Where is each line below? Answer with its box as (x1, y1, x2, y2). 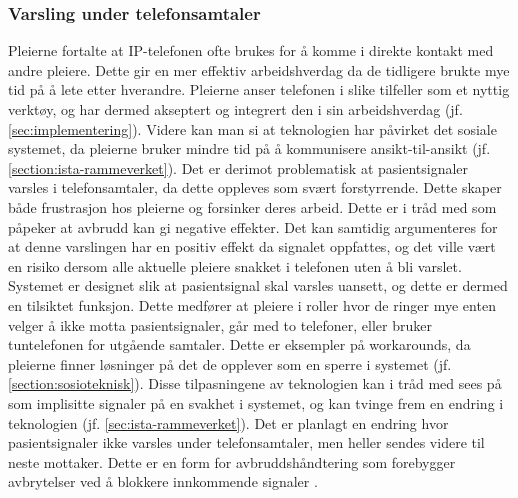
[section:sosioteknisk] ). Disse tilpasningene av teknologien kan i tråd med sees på (8, 373, 502, 394)
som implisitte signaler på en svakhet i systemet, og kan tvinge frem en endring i (8, 392, 504, 413)
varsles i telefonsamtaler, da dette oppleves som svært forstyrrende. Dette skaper (8, 177, 502, 198)
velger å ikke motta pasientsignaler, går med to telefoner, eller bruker (8, 314, 432, 335)
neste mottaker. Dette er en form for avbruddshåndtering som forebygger (8, 451, 456, 472)
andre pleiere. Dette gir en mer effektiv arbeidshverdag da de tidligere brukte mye (8, 59, 510, 80)
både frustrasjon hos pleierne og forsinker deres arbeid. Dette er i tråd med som (8, 196, 497, 217)
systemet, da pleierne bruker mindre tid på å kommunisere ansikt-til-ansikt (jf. (8, 138, 491, 159)
